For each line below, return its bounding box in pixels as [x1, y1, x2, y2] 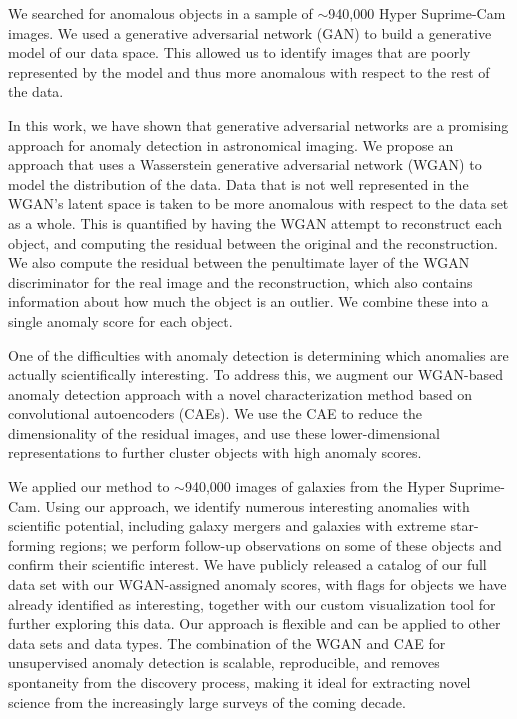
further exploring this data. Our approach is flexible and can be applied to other [8, 613, 501, 634]
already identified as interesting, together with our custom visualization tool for [8, 593, 496, 614]
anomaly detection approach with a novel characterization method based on [8, 383, 473, 404]
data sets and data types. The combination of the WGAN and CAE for [8, 632, 446, 653]
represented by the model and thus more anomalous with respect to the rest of [8, 61, 490, 82]
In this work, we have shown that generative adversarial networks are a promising [8, 114, 509, 135]
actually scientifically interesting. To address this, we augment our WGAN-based [8, 364, 503, 385]
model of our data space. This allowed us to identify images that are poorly [8, 42, 471, 63]
